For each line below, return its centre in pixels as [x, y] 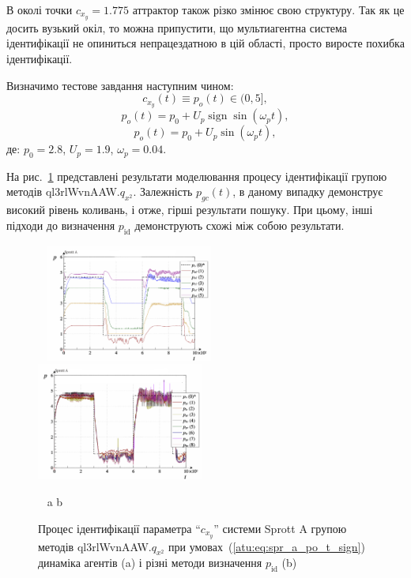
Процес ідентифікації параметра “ [119, 528]
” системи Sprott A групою [280, 528]
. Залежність [163, 191]
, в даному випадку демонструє [308, 191]
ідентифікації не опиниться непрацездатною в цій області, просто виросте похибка [205, 43]
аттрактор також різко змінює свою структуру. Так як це [268, 9]
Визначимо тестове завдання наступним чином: [120, 85]
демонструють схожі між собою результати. [239, 225]
